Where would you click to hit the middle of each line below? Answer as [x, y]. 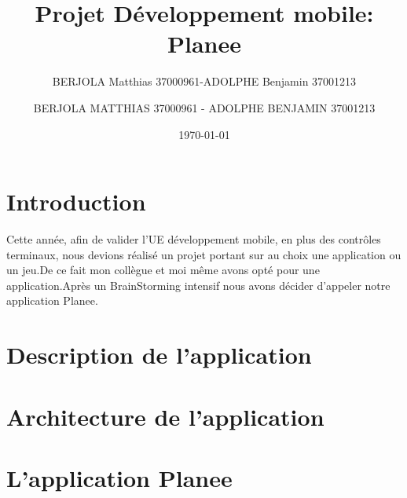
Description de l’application [159, 355]
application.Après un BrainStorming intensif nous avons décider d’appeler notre [198, 285]
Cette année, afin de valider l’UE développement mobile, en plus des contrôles [194, 239]
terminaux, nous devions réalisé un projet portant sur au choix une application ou [204, 254]
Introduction [76, 201]
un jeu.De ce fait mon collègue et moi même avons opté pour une [163, 270]
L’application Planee [119, 477]
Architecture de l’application [165, 416]
